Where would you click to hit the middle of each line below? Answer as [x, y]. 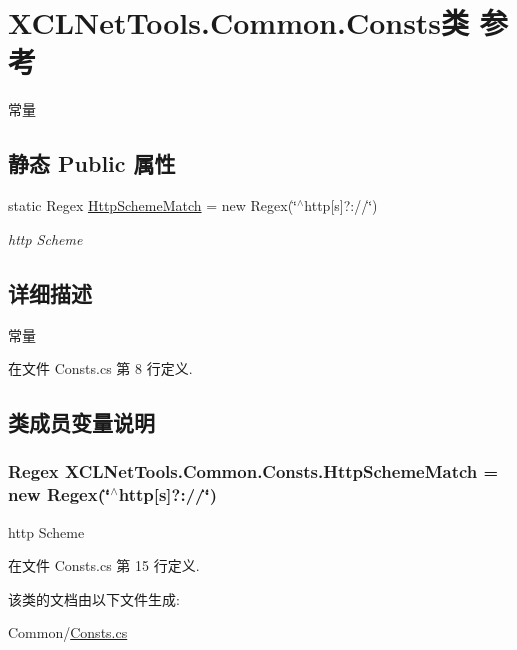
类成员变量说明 [81, 422]
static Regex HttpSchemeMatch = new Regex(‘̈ [152, 205]
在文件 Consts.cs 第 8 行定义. [100, 368]
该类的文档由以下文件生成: [94, 598]
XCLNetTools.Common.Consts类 [239, 22]
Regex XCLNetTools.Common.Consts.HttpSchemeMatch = [253, 471]
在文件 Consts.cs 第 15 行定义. [104, 565]
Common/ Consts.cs [68, 632]
